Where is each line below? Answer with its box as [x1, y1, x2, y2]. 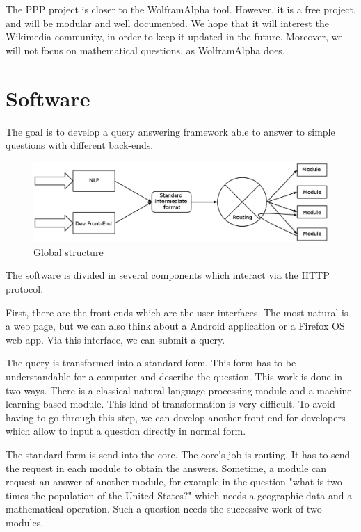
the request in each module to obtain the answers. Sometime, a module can [6, 460, 327, 475]
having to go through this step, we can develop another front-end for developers [6, 410, 346, 424]
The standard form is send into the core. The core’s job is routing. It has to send [6, 446, 351, 461]
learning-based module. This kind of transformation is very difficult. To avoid [6, 396, 335, 411]
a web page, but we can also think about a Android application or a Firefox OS [6, 319, 345, 333]
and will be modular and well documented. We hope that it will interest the [6, 15, 329, 30]
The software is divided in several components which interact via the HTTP [6, 268, 330, 282]
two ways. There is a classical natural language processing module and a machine [6, 382, 352, 397]
